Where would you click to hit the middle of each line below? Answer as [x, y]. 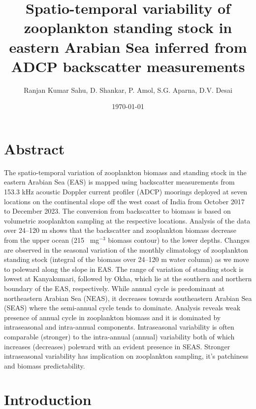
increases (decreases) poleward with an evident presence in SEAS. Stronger [117, 346]
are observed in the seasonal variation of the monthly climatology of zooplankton [126, 249]
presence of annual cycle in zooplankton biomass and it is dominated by [112, 317]
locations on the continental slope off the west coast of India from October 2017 [124, 201]
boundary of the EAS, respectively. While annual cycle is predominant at [114, 288]
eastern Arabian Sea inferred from [128, 47]
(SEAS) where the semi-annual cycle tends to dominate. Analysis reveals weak [122, 308]
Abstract [34, 148]
